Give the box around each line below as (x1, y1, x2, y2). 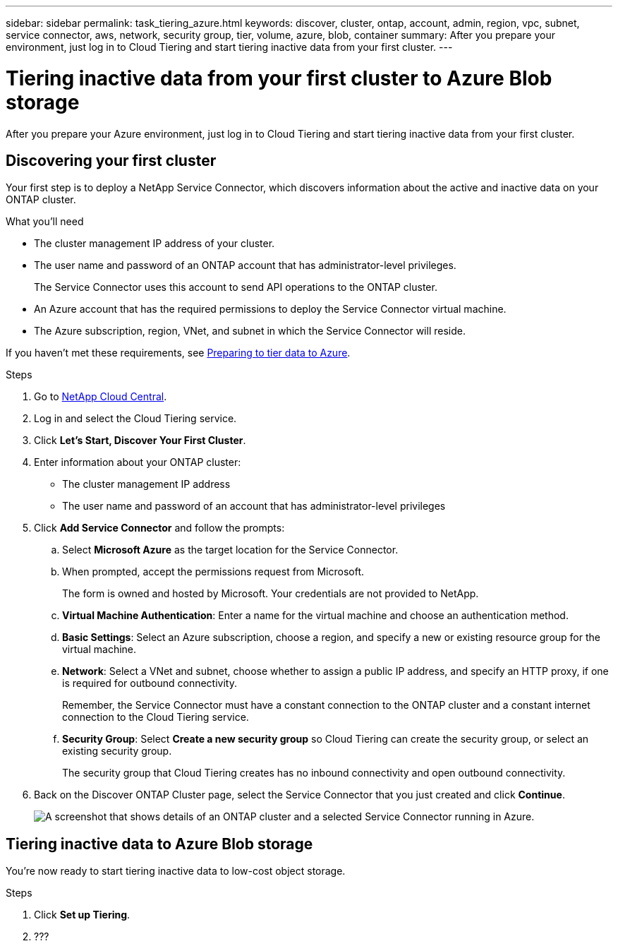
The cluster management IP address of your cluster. (34, 237, 275, 250)
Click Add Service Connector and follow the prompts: (34, 522, 285, 534)
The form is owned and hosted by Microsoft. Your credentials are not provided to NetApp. (62, 587, 479, 600)
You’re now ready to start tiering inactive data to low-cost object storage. (6, 865, 346, 878)
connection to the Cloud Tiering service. (62, 711, 249, 724)
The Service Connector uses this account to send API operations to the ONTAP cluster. (34, 281, 437, 294)
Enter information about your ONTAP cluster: (34, 456, 241, 469)
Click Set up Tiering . (34, 909, 131, 921)
